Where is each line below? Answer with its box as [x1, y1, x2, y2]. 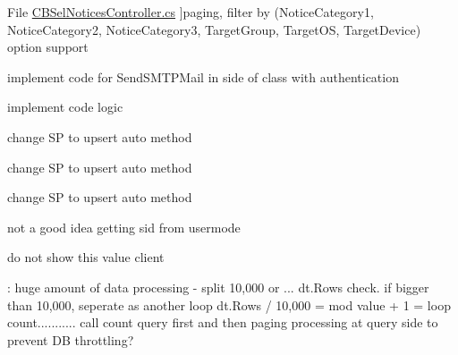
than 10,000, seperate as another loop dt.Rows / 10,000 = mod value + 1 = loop [7, 295, 451, 314]
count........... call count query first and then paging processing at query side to [7, 313, 438, 332]
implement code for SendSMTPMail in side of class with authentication [7, 67, 399, 86]
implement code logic [7, 97, 123, 116]
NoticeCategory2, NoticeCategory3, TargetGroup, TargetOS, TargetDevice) [7, 20, 421, 38]
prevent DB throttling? [7, 330, 134, 349]
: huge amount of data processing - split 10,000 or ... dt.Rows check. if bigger [7, 277, 429, 296]
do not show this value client [7, 248, 165, 266]
